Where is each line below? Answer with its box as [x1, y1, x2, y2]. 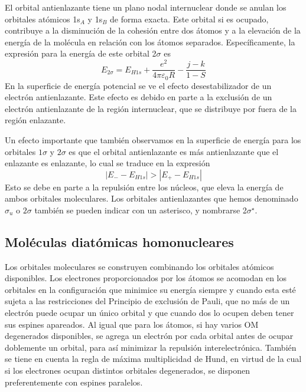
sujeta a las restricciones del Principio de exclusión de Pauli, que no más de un [5, 295, 290, 307]
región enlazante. [5, 114, 66, 126]
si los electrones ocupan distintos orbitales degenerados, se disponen [5, 364, 250, 377]
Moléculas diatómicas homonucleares [5, 232, 234, 251]
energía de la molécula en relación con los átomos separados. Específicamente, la [5, 35, 295, 48]
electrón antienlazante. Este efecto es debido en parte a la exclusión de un [5, 91, 272, 103]
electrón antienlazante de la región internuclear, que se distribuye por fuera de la [5, 102, 297, 114]
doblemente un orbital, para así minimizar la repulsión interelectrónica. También [5, 341, 297, 353]
